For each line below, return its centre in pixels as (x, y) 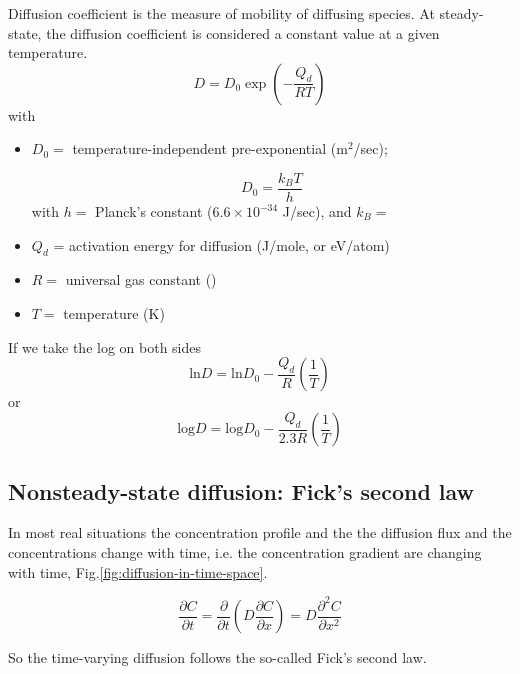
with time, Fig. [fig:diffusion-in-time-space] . (138, 571)
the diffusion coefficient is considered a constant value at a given (243, 32)
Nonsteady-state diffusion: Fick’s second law (241, 490)
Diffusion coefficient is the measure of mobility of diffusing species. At (221, 13)
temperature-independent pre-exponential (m (210, 148)
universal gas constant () (141, 279)
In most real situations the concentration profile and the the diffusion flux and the (260, 532)
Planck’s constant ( (154, 211)
